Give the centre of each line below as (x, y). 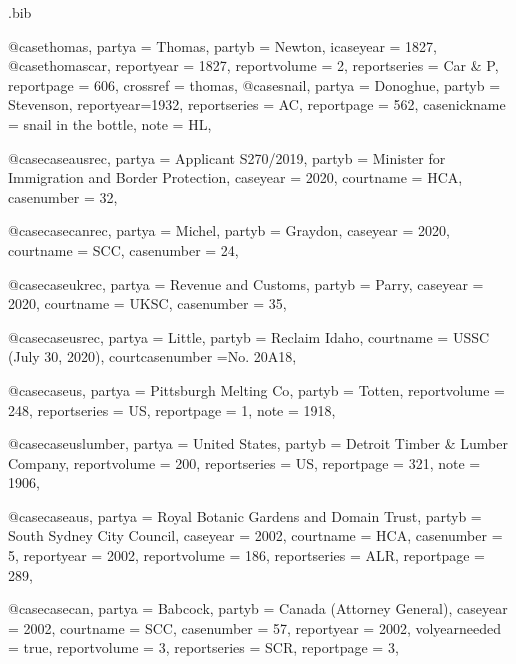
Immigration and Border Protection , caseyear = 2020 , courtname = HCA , (235, 177)
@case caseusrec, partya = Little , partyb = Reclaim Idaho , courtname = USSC (249, 336)
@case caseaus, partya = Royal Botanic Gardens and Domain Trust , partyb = (245, 515)
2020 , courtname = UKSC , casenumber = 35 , (147, 303)
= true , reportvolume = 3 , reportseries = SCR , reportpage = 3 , (203, 647)
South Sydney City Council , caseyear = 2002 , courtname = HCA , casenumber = (255, 535)
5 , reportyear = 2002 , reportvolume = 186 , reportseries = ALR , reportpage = (246, 555)
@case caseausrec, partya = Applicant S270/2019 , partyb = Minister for (227, 157)
